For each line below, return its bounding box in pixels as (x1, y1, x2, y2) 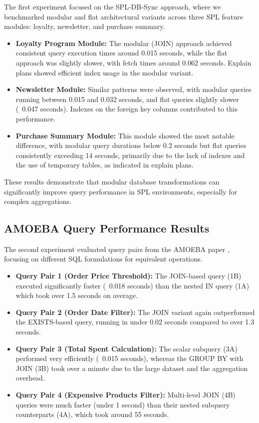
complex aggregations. (4, 196, 72, 206)
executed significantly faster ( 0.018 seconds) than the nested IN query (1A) (15, 280, 250, 290)
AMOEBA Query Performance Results (4, 220, 210, 236)
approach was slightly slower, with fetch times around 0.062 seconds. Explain (15, 57, 252, 67)
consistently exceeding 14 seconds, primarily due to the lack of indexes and (15, 149, 245, 160)
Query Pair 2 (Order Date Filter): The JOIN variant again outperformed (15, 306, 255, 317)
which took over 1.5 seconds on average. (15, 290, 138, 300)
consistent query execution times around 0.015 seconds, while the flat (15, 47, 228, 58)
